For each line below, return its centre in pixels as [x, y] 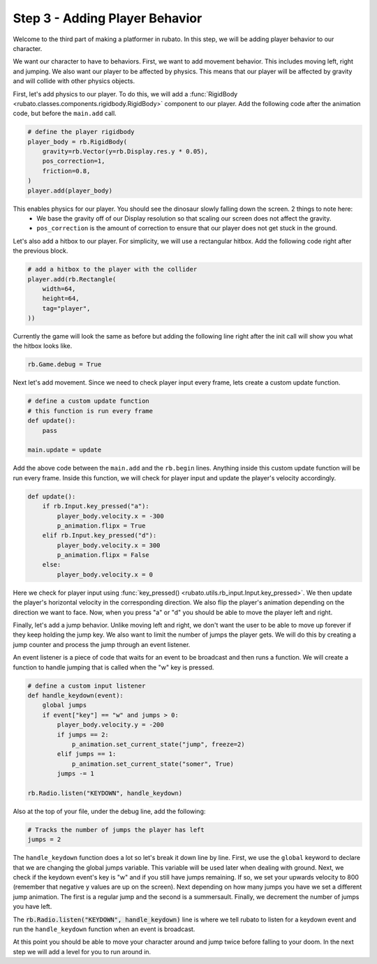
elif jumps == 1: [87, 754]
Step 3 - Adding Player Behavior [108, 18]
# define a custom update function [88, 401]
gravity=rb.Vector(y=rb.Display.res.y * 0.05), [125, 151]
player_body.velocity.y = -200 [110, 725]
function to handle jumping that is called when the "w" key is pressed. [113, 667]
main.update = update [65, 450]
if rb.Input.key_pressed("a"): [96, 506]
